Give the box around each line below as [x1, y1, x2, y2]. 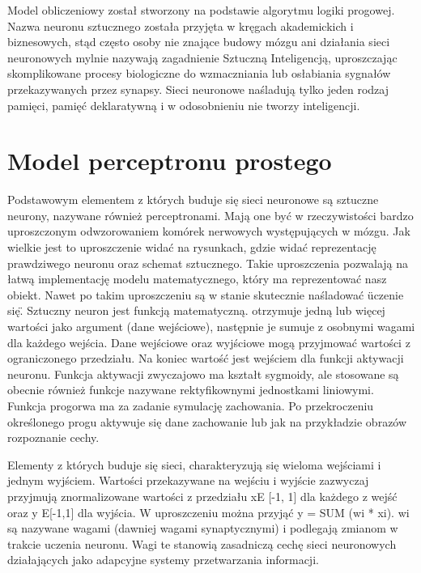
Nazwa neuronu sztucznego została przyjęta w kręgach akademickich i [7, 17, 354, 34]
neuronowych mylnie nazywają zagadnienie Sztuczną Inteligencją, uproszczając [7, 49, 398, 66]
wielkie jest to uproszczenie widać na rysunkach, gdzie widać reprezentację [7, 239, 376, 256]
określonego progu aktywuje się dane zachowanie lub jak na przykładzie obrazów [7, 413, 407, 430]
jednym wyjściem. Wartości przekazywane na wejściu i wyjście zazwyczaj [7, 472, 369, 489]
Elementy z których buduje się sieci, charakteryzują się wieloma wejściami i [7, 456, 381, 473]
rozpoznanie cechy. [7, 429, 100, 446]
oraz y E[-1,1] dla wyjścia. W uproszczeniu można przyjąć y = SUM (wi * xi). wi [7, 503, 410, 520]
